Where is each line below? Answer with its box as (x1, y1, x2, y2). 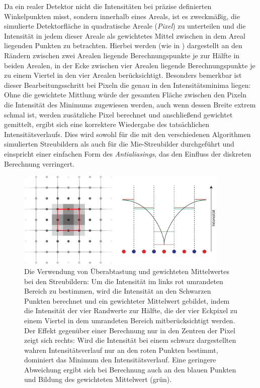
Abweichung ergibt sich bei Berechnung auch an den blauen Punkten (24, 364, 236, 374)
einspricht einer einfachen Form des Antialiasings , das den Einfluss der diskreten (4, 148, 251, 159)
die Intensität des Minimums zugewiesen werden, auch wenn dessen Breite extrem (4, 99, 256, 109)
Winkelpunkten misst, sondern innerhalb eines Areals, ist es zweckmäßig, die (4, 11, 240, 21)
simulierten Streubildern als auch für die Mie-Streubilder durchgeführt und (4, 139, 234, 149)
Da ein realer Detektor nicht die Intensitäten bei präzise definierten (4, 1, 212, 11)
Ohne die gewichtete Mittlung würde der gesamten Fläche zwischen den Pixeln (4, 89, 247, 100)
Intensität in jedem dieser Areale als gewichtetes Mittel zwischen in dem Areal (4, 30, 245, 41)
